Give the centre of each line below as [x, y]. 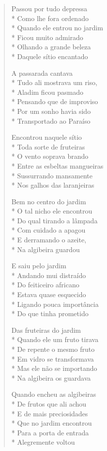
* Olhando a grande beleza [51, 47]
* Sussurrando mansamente [52, 175]
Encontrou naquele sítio [46, 137]
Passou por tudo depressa [49, 8]
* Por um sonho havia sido [51, 111]
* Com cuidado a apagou [48, 230]
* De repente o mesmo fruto [53, 349]
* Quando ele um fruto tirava [55, 339]
